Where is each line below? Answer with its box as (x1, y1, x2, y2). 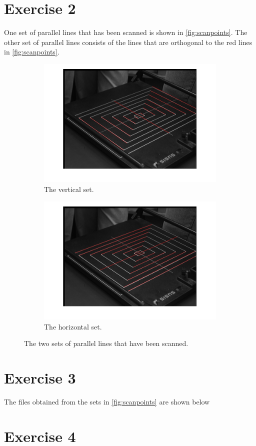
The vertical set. (44, 184, 94, 194)
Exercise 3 (4, 367, 76, 388)
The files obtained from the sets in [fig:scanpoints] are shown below (4, 396, 210, 407)
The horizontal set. (44, 321, 102, 331)
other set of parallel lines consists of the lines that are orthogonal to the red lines (4, 36, 252, 47)
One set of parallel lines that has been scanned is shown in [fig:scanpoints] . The (4, 27, 247, 37)
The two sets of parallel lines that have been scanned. (24, 338, 188, 348)
